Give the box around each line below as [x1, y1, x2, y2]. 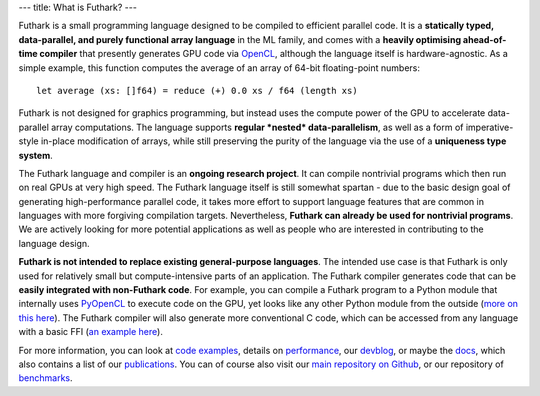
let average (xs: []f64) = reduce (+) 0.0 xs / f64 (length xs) [36, 85, 359, 96]
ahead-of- [462, 33, 507, 45]
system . [18, 149, 54, 161]
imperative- [465, 121, 514, 133]
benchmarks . [18, 372, 74, 384]
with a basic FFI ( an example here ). [18, 326, 164, 338]
